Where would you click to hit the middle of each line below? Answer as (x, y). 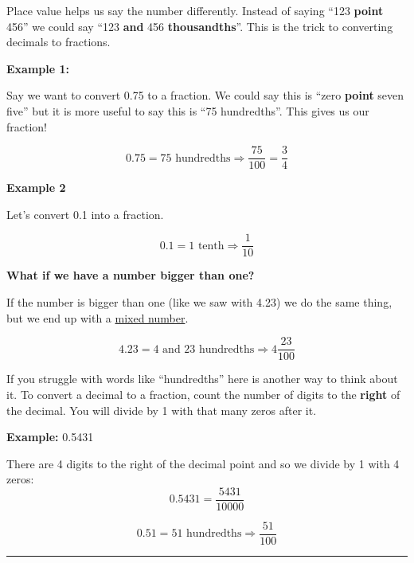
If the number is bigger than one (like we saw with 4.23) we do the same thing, (199, 302)
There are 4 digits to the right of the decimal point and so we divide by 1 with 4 (203, 463)
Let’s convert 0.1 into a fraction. (85, 214)
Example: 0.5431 (50, 437)
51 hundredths (207, 534)
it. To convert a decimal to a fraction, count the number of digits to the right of (203, 394)
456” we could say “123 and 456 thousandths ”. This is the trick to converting (200, 26)
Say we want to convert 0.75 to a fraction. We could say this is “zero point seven (205, 95)
